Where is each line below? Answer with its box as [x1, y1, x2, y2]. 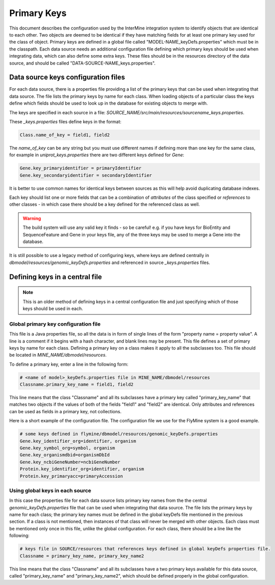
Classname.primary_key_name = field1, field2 [20, 382, 134, 388]
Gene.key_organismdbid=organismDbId [20, 452, 110, 458]
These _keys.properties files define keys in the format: [9, 118, 122, 125]
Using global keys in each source [9, 487, 92, 494]
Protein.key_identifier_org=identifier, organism [20, 466, 144, 472]
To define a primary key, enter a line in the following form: [9, 361, 129, 367]
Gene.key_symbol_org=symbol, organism [20, 445, 115, 451]
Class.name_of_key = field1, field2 [20, 132, 110, 138]
